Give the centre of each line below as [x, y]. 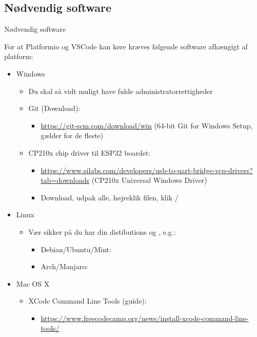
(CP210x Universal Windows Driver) [149, 180]
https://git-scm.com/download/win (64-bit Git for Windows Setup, [147, 125]
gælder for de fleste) [72, 135]
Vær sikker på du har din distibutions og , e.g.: [102, 231]
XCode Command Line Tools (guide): [87, 301]
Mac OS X [33, 283]
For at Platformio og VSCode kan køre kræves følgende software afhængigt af [126, 46]
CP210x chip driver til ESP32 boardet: [90, 152]
